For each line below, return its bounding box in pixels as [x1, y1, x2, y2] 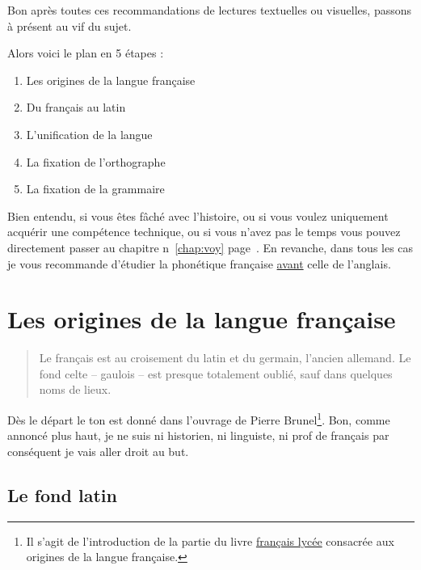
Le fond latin [7, 482, 117, 507]
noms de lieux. [39, 381, 112, 398]
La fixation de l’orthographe [26, 153, 166, 170]
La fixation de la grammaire [26, 180, 165, 197]
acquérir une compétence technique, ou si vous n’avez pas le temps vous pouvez [7, 223, 401, 240]
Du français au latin [26, 99, 126, 116]
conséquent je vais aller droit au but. [7, 442, 189, 459]
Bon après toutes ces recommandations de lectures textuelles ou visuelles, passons [7, 2, 412, 18]
